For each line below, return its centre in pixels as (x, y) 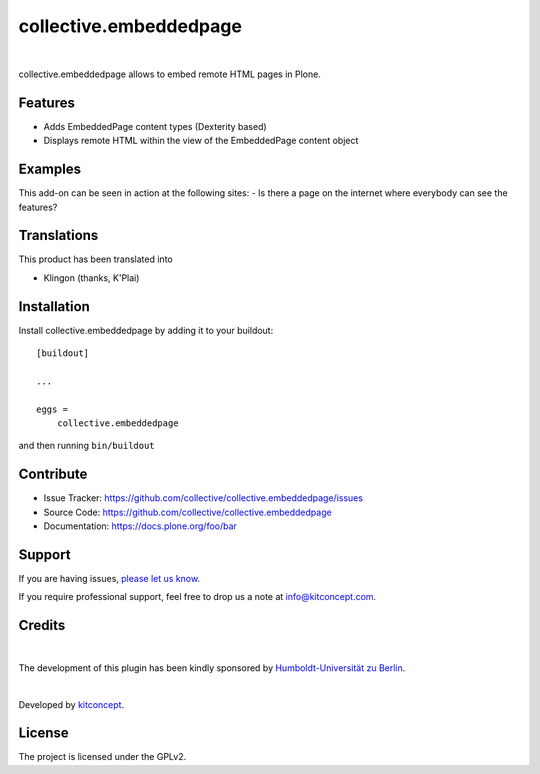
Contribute (53, 474)
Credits (42, 625)
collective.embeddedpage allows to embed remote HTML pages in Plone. (170, 74)
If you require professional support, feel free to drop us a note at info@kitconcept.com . (197, 597)
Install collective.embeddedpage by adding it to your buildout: (146, 330)
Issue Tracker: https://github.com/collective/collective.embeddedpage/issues (203, 498)
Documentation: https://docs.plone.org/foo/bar (140, 526)
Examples (50, 169)
